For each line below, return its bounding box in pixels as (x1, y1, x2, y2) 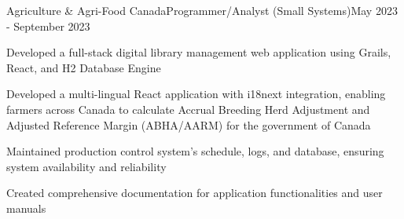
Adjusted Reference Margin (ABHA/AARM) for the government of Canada (6, 116, 371, 133)
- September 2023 (6, 17, 90, 34)
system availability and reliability (6, 158, 167, 174)
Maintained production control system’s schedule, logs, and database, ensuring (6, 143, 384, 159)
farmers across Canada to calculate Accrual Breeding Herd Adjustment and (6, 100, 370, 117)
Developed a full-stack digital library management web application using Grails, (6, 44, 391, 60)
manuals (6, 199, 46, 216)
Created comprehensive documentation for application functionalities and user (6, 184, 383, 201)
